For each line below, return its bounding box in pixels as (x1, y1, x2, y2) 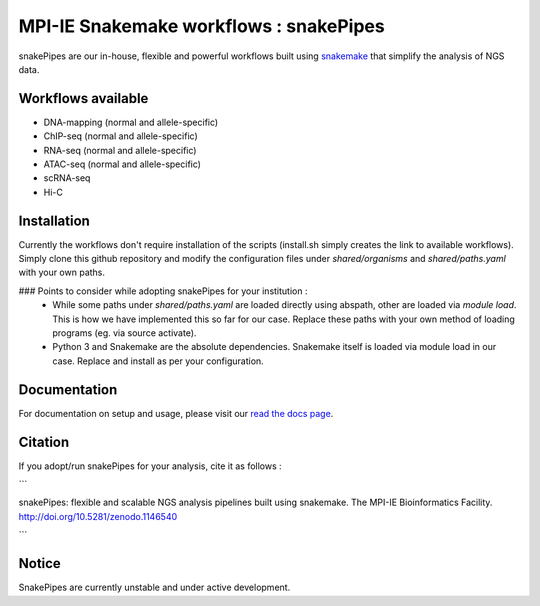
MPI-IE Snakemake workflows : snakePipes (18, 15, 385, 37)
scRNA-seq (43, 172, 91, 184)
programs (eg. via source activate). (52, 327, 197, 339)
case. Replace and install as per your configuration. (52, 355, 264, 367)
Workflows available (18, 90, 149, 107)
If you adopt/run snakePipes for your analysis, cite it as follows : (18, 460, 282, 472)
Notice (18, 555, 62, 572)
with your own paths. (18, 266, 105, 279)
